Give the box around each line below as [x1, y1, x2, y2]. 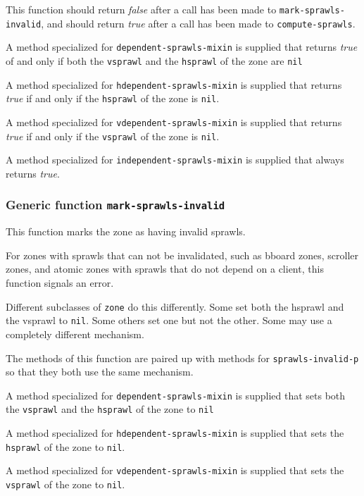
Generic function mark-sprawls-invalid [6, 196, 225, 213]
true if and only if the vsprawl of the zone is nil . [6, 128, 220, 143]
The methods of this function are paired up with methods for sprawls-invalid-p [6, 350, 359, 365]
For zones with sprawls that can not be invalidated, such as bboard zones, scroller [6, 247, 359, 262]
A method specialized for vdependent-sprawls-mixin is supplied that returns [6, 114, 342, 129]
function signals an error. [6, 275, 114, 290]
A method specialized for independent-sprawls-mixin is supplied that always [6, 152, 344, 167]
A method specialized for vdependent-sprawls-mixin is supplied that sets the [6, 463, 344, 478]
